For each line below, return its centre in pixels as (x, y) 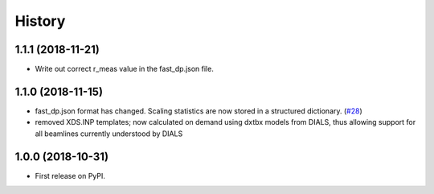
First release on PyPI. (70, 175)
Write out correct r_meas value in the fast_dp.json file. (125, 69)
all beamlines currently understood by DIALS (109, 134)
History (40, 21)
